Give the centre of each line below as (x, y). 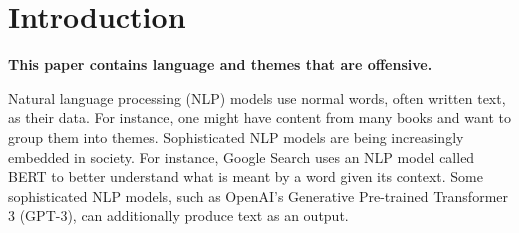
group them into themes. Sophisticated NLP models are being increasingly (236, 136)
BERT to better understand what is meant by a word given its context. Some (245, 176)
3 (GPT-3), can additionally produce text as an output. (178, 215)
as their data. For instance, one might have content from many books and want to (259, 117)
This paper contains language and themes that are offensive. (220, 64)
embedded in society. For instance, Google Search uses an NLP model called (241, 156)
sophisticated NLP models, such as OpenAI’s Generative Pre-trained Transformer (258, 195)
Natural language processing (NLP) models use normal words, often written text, (257, 97)
